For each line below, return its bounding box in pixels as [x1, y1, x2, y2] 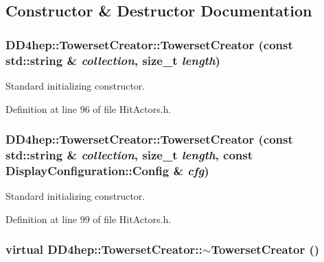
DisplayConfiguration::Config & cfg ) [5, 161, 209, 179]
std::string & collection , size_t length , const [5, 146, 253, 163]
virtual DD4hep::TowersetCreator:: [5, 241, 202, 258]
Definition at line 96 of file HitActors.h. [5, 101, 172, 116]
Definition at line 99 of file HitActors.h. [5, 211, 172, 226]
